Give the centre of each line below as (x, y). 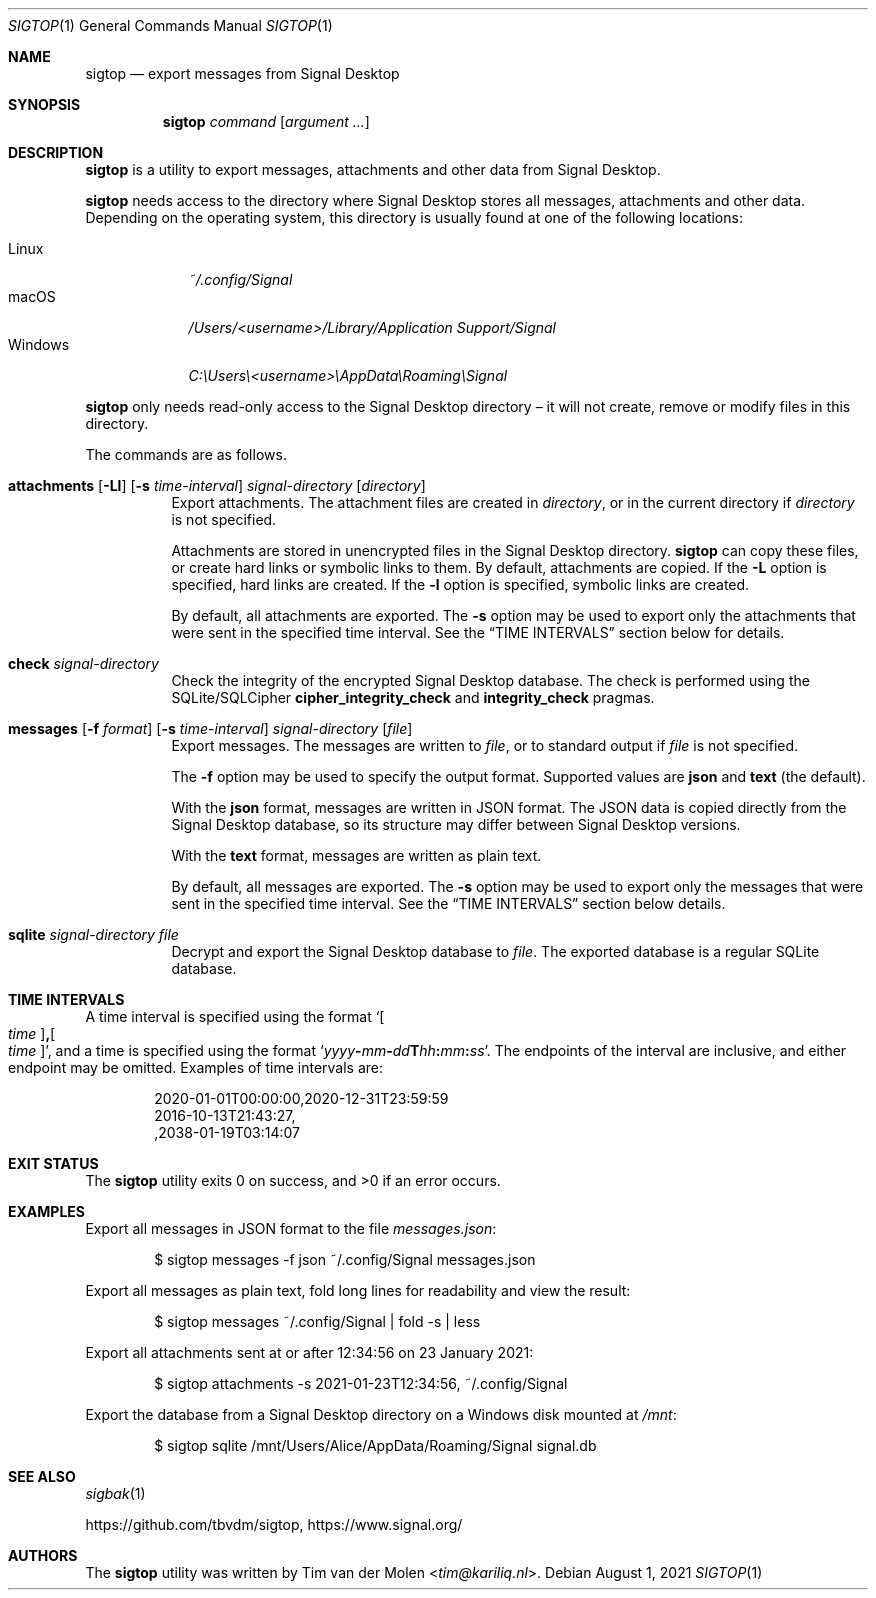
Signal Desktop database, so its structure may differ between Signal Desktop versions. (456, 824)
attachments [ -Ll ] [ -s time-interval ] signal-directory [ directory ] (217, 485)
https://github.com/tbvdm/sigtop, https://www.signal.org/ (274, 1524)
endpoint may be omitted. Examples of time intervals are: (196, 1067)
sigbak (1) (115, 1493)
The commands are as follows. (186, 454)
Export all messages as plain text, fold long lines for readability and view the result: (358, 1290)
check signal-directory (83, 663)
